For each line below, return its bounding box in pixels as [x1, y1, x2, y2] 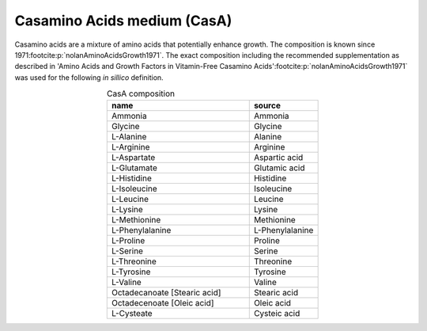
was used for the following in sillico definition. [14, 72, 164, 82]
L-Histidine [111, 173, 152, 184]
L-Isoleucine [111, 183, 157, 194]
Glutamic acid [253, 162, 305, 173]
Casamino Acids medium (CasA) [14, 12, 232, 29]
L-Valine [111, 277, 142, 288]
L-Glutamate [111, 162, 157, 173]
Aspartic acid [253, 152, 304, 163]
